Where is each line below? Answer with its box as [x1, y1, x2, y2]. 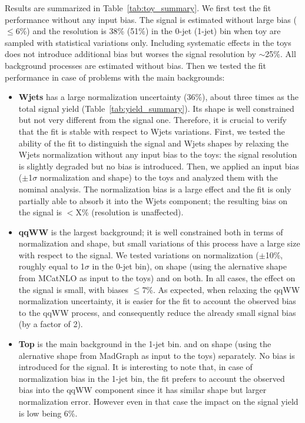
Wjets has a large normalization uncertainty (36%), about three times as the [18, 91, 299, 103]
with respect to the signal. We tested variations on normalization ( [18, 248, 259, 261]
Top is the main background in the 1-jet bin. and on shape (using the [18, 338, 271, 350]
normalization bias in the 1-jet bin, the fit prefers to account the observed [18, 372, 285, 384]
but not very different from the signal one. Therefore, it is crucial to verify [18, 114, 287, 126]
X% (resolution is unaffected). [75, 206, 184, 218]
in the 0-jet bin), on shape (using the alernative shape [92, 260, 287, 272]
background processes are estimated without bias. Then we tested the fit [5, 59, 266, 71]
